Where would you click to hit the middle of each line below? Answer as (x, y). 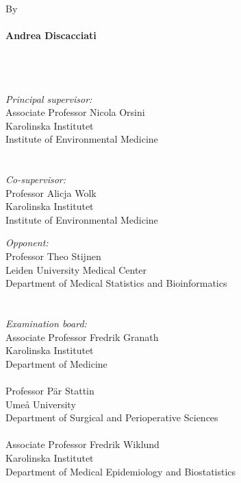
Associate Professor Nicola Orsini (75, 112)
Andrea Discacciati (51, 35)
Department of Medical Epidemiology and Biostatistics (121, 471)
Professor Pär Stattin (50, 390)
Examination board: (46, 323)
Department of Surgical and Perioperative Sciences (112, 417)
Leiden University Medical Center (76, 269)
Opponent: (27, 243)
